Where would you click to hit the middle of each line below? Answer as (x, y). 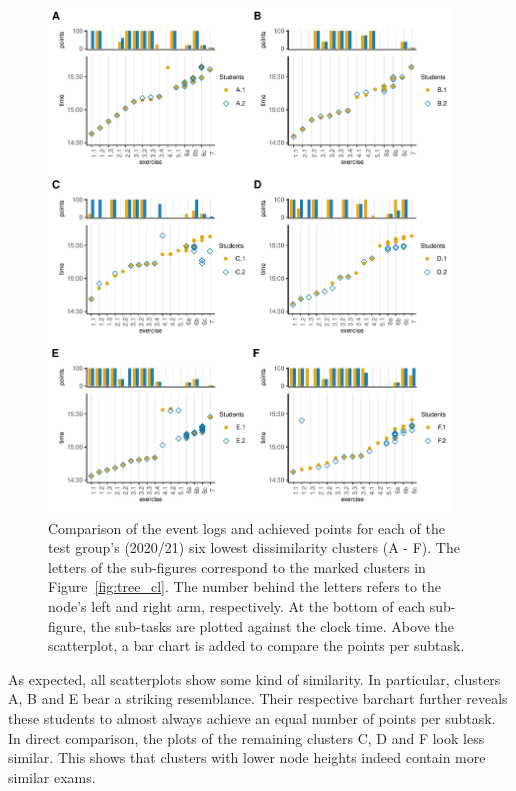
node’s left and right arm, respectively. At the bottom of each (237, 606)
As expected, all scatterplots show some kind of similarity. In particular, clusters (254, 678)
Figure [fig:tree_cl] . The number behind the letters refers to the (244, 586)
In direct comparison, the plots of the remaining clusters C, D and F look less (246, 737)
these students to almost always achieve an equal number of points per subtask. (252, 718)
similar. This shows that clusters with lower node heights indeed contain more (247, 757)
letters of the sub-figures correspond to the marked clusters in (237, 566)
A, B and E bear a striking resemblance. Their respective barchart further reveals (258, 698)
